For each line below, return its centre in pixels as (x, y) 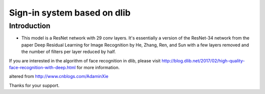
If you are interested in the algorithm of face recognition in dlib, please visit (85, 60)
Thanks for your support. (34, 85)
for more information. (98, 67)
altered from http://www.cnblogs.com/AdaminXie (59, 76)
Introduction (30, 26)
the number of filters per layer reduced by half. (69, 52)
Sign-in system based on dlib (70, 13)
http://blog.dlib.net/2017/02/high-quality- (203, 60)
